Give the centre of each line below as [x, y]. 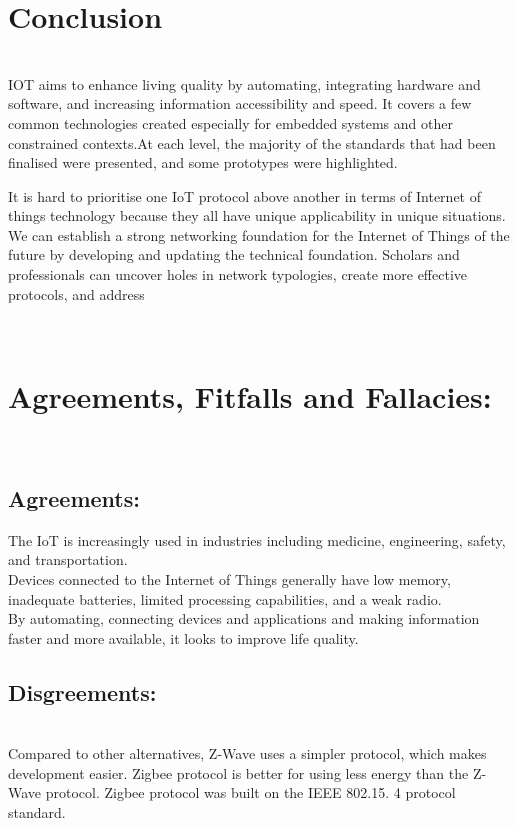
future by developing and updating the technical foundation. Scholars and [234, 254]
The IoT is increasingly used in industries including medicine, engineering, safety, [257, 539]
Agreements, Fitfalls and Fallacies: [250, 396]
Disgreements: [82, 691]
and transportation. [68, 559]
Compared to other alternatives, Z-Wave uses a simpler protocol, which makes [247, 753]
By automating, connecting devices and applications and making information [244, 618]
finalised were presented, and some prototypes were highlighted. [203, 162]
